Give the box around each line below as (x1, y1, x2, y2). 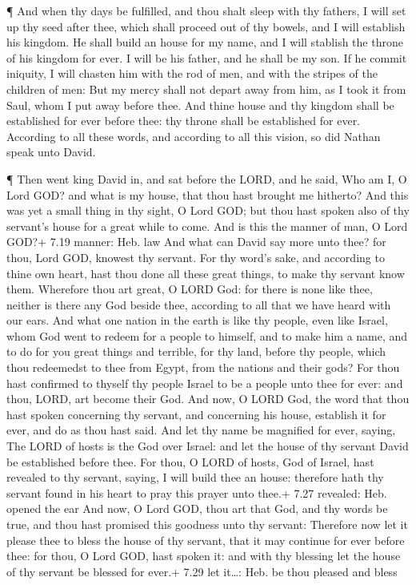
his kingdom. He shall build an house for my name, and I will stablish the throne (6, 34, 403, 50)
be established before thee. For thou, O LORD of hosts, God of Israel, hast (6, 453, 374, 470)
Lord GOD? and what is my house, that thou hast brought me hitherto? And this (6, 186, 409, 203)
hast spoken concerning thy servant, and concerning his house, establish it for (6, 405, 386, 422)
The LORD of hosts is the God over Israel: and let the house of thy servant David (6, 438, 409, 454)
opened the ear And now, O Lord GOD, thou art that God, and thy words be (6, 500, 388, 517)
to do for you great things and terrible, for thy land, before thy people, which (6, 343, 386, 360)
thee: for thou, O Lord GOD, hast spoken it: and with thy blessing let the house (6, 547, 401, 564)
